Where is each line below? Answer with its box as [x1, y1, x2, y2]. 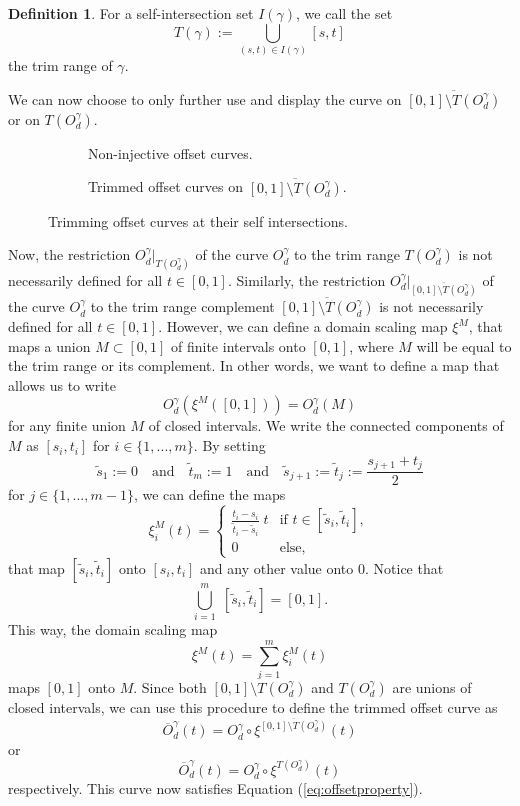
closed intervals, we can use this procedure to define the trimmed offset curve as [8, 696, 498, 717]
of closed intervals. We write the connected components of [148, 415, 504, 436]
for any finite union [8, 415, 126, 436]
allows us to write [8, 374, 116, 395]
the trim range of [8, 54, 113, 75]
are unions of [392, 676, 472, 697]
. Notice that [364, 557, 444, 578]
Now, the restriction [8, 244, 131, 265]
